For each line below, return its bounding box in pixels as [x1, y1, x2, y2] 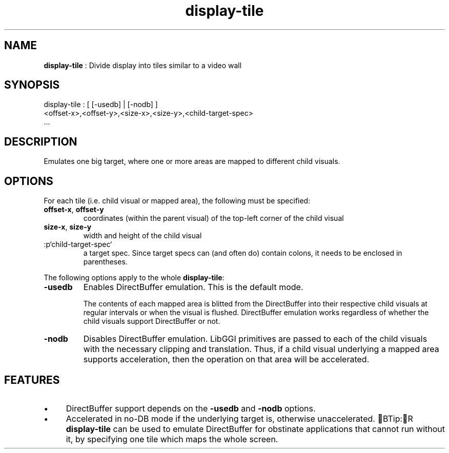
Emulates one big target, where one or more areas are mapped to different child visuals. [44, 157, 340, 166]
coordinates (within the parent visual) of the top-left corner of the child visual [83, 214, 344, 223]
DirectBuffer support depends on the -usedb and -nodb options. [66, 403, 316, 414]
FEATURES [4, 373, 60, 386]
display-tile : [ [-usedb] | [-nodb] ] [44, 100, 158, 109]
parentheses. [83, 257, 128, 266]
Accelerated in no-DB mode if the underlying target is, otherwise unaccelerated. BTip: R [66, 413, 413, 424]
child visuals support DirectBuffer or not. [83, 317, 220, 326]
